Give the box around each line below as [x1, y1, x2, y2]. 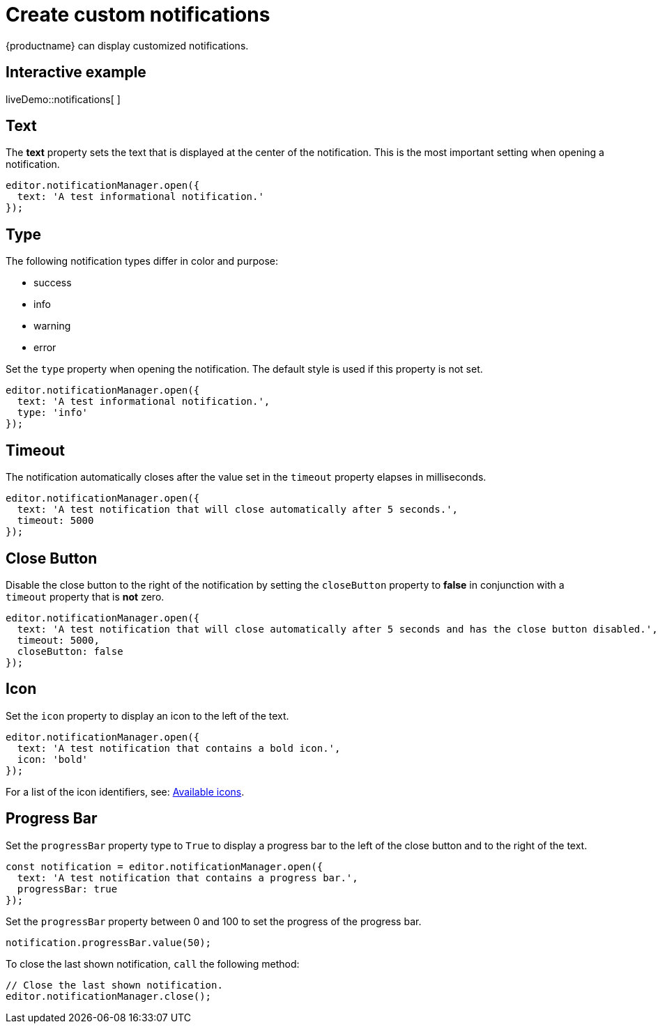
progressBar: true [17, 883, 118, 895]
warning [33, 320, 71, 332]
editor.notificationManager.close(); [6, 990, 212, 1002]
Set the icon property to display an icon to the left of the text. [6, 709, 289, 722]
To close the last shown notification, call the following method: [6, 957, 300, 970]
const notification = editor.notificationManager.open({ [6, 860, 323, 872]
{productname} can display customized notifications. [6, 39, 249, 52]
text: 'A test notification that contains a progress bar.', [17, 872, 358, 883]
